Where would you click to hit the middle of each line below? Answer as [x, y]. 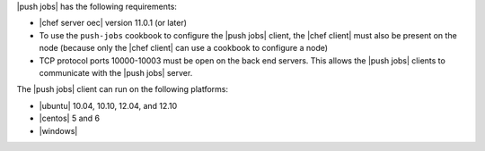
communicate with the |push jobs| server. [116, 72]
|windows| [58, 130]
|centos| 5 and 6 [70, 118]
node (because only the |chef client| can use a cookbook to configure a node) [183, 48]
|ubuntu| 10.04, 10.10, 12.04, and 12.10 [108, 105]
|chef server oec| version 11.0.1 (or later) [113, 23]
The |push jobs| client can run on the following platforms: [123, 89]
